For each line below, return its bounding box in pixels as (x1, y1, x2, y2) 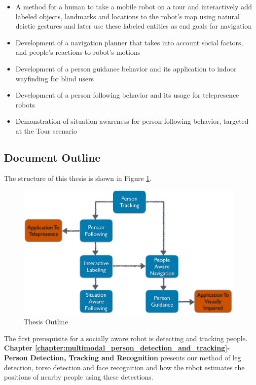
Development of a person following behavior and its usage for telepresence (15, 90, 239, 100)
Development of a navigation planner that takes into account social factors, (15, 37, 243, 47)
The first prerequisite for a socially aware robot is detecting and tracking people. (4, 333, 248, 343)
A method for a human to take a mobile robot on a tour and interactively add (15, 1, 252, 11)
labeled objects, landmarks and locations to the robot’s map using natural (15, 11, 240, 21)
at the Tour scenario (15, 125, 77, 136)
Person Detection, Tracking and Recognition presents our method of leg (4, 352, 241, 362)
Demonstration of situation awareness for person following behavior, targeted (15, 116, 249, 126)
